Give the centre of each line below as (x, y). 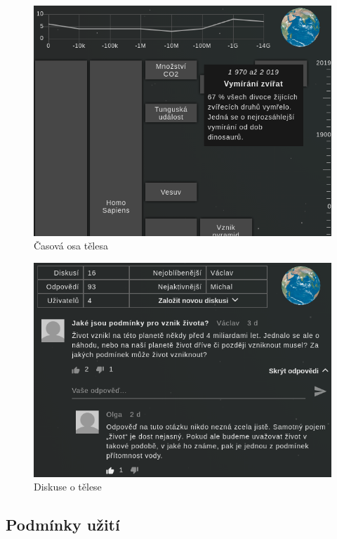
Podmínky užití (63, 525)
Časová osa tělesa (71, 246)
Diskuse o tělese (68, 487)
